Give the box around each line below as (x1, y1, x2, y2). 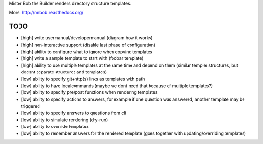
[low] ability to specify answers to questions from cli (21, 110, 126, 116)
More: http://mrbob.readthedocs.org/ (9, 10, 84, 16)
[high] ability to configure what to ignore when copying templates (21, 49, 153, 54)
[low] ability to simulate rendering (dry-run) (21, 117, 108, 123)
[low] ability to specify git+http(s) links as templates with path (21, 76, 145, 82)
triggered (21, 103, 40, 109)
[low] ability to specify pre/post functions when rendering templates (21, 90, 158, 95)
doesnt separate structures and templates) (21, 69, 107, 75)
